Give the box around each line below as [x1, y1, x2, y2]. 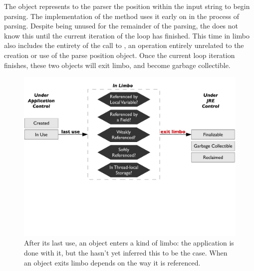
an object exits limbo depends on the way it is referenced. [24, 257, 201, 267]
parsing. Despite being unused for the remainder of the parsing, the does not [4, 20, 239, 31]
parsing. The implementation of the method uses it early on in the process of [4, 10, 240, 21]
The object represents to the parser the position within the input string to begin [4, 1, 250, 11]
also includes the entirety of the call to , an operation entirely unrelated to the [4, 40, 244, 50]
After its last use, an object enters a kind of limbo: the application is [24, 237, 234, 248]
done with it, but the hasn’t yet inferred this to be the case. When [24, 247, 228, 257]
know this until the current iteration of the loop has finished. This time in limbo [4, 30, 250, 40]
